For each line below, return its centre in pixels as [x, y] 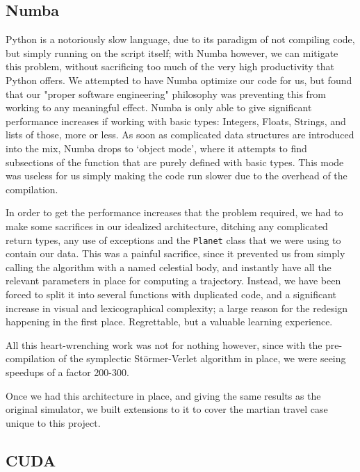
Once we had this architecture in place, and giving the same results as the [163, 395]
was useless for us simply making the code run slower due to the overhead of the [177, 176]
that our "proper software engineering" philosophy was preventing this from [166, 93]
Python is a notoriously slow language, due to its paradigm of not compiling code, [180, 39]
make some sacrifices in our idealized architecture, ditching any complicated [167, 226]
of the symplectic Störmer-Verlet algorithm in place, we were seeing [202, 358]
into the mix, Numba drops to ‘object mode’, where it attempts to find [156, 148]
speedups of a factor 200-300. [67, 372]
